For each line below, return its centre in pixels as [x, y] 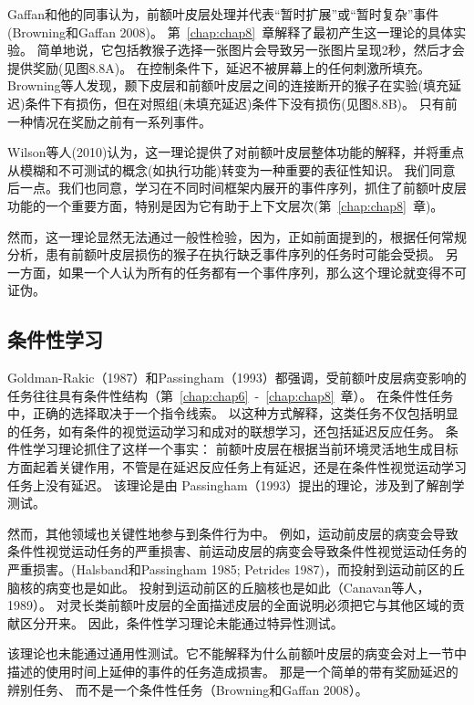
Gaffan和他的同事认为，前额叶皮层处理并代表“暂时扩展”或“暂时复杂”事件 [223, 14]
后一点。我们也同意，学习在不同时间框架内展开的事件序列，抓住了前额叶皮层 [237, 188]
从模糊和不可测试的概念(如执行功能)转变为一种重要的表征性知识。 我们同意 [232, 169]
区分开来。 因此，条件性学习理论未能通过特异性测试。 [181, 622]
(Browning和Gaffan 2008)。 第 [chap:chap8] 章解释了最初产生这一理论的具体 [231, 32]
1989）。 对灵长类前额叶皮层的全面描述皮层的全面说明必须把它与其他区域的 [230, 605]
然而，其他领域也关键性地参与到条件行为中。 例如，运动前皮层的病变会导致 [233, 533]
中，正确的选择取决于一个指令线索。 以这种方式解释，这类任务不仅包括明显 [233, 413]
